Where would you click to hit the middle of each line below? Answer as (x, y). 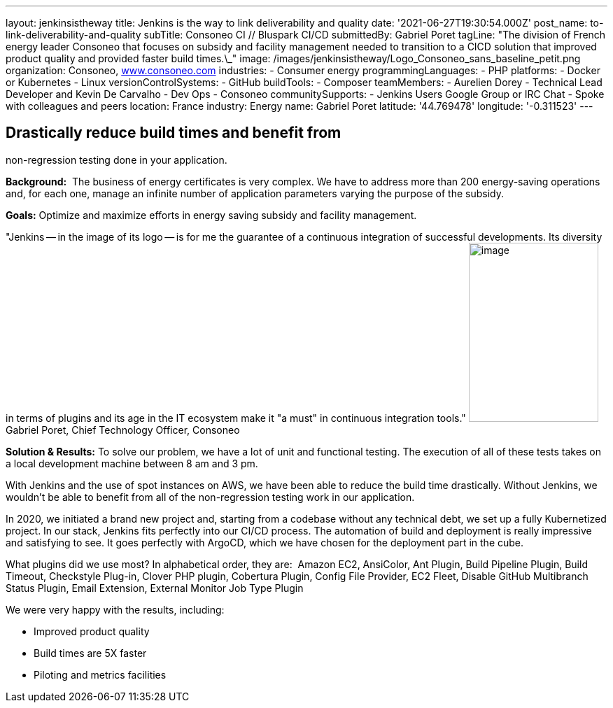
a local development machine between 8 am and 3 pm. (132, 463)
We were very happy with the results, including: (115, 609)
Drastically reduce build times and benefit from (174, 133)
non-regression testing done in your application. (117, 160)
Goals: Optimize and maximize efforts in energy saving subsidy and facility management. (211, 215)
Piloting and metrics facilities (100, 674)
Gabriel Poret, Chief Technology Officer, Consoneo (123, 430)
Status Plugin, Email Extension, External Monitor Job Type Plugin (155, 588)
